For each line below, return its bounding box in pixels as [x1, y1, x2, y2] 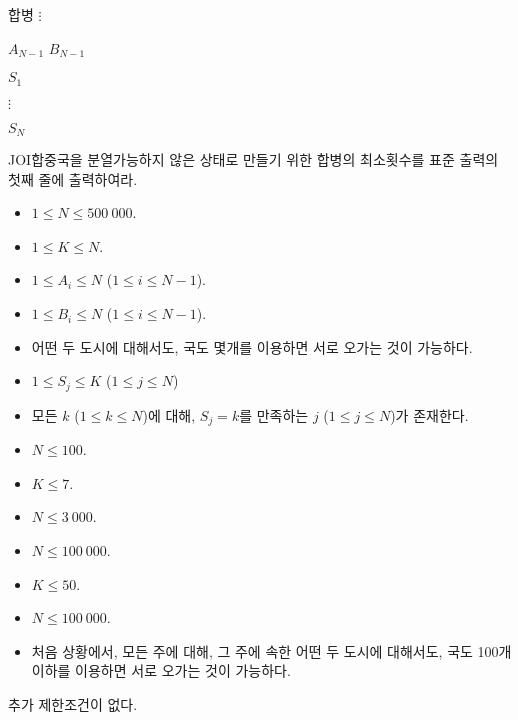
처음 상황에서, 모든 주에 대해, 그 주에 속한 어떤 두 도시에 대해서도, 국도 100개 [31, 640, 512, 661]
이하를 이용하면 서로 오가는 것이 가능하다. [31, 660, 291, 681]
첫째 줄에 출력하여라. [8, 168, 138, 189]
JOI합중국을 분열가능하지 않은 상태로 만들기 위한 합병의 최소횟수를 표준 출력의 [8, 149, 499, 170]
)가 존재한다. [390, 404, 469, 425]
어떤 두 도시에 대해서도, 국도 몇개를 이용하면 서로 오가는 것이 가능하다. [31, 336, 473, 357]
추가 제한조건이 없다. [8, 693, 138, 714]
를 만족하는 [239, 404, 309, 425]
